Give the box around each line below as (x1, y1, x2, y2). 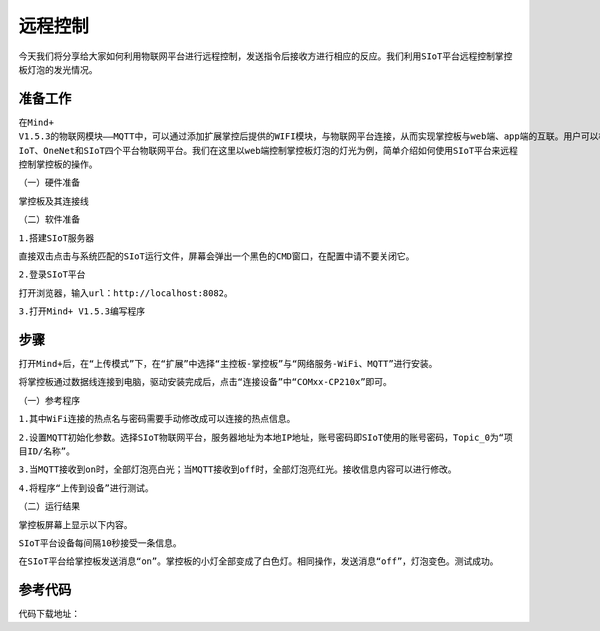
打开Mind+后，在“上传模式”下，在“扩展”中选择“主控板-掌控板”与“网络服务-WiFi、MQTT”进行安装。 (18, 358, 438, 370)
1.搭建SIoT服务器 (18, 232, 95, 244)
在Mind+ (18, 116, 55, 128)
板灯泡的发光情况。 (18, 64, 98, 75)
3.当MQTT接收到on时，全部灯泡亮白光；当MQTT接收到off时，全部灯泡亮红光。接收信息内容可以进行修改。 (18, 464, 457, 475)
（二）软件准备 (18, 214, 80, 225)
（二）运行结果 (18, 501, 80, 512)
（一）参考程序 (18, 395, 80, 406)
